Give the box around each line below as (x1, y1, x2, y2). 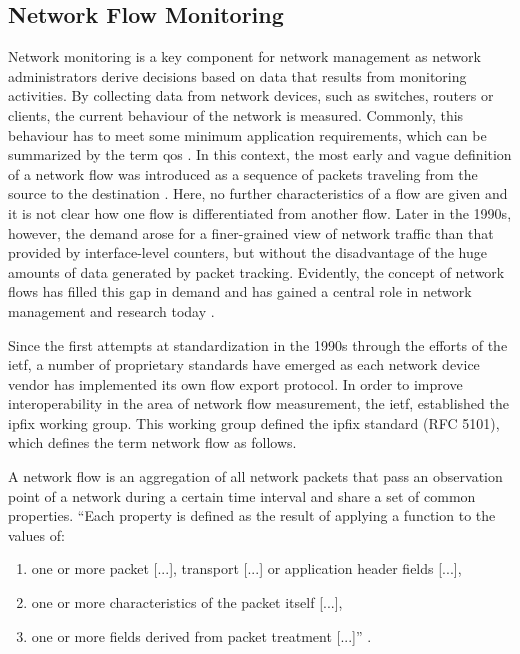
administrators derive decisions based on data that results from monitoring (8, 65, 467, 86)
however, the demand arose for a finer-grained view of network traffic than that (8, 222, 494, 243)
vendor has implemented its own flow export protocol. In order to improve (8, 373, 463, 394)
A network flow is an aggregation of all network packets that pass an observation (8, 466, 503, 487)
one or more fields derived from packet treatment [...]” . (31, 625, 372, 646)
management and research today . (8, 300, 215, 321)
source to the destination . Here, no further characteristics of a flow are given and (8, 183, 508, 204)
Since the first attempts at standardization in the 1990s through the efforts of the (8, 334, 508, 355)
